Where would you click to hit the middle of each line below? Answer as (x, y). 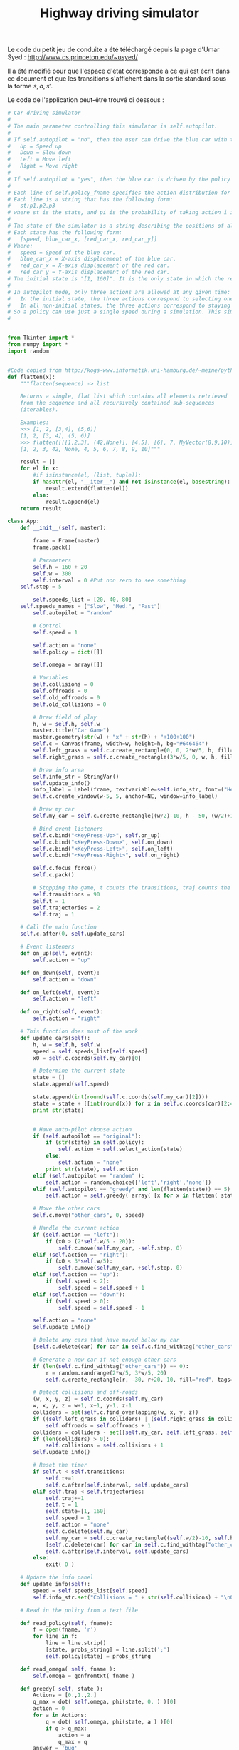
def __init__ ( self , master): (63, 528)
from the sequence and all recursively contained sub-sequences (117, 403)
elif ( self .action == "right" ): (81, 1255)
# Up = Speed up (34, 146)
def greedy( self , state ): (62, 1689)
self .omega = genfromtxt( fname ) (84, 1676)
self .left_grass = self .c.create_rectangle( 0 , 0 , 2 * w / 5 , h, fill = (133, 751)
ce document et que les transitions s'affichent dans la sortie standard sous (117, 79)
